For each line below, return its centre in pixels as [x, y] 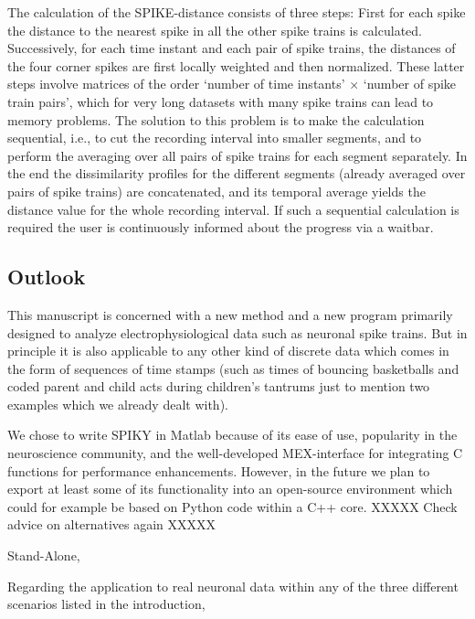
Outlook [47, 277]
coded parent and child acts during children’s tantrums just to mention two [219, 386]
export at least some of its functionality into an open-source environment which [230, 489]
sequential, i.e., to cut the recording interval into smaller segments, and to [215, 138]
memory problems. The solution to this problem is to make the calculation [216, 119]
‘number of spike [410, 84]
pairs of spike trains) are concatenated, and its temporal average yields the [216, 191]
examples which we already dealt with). [118, 404]
